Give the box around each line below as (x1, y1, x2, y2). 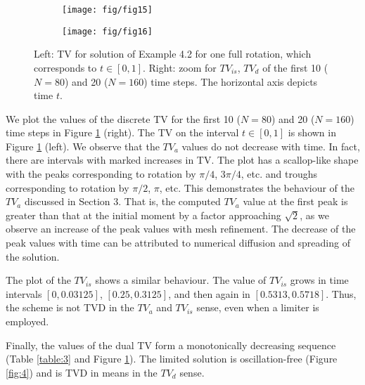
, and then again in (168, 286, 250, 301)
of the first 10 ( (262, 60, 328, 74)
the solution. (6, 249, 60, 263)
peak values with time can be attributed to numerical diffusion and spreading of (6, 235, 350, 250)
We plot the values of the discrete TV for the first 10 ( (6, 111, 241, 126)
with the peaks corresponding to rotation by (6, 167, 196, 181)
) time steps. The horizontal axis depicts (143, 74, 318, 89)
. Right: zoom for (143, 60, 217, 74)
